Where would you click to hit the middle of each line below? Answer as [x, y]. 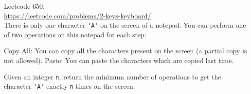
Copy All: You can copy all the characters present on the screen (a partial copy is [125, 51]
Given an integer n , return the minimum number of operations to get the [113, 76]
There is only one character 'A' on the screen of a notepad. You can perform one [125, 25]
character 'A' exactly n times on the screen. [70, 86]
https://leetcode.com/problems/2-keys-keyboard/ [78, 15]
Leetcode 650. [24, 6]
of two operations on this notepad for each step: [75, 34]
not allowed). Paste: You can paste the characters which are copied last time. [119, 60]
